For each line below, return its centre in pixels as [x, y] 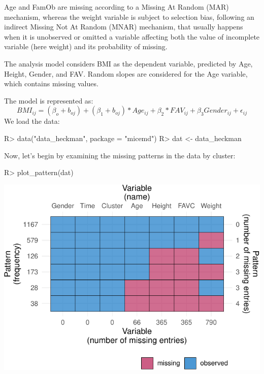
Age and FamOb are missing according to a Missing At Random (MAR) [117, 7]
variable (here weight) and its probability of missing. [86, 46]
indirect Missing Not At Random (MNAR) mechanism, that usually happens [124, 27]
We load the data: [32, 121]
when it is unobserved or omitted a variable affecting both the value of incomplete [132, 36]
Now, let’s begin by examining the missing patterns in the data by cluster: [120, 155]
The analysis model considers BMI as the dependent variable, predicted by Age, [128, 63]
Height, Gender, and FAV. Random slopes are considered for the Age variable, [126, 73]
